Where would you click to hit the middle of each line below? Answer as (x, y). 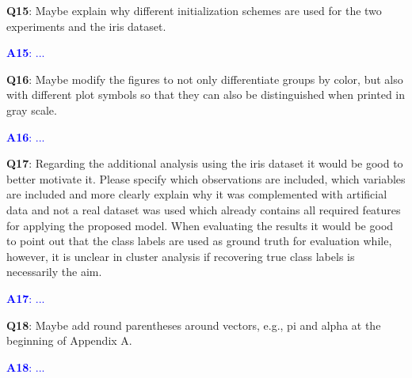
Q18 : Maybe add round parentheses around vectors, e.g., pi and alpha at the (194, 325)
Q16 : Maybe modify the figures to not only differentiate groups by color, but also (205, 79)
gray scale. (32, 110)
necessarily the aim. (54, 272)
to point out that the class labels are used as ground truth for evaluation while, (199, 241)
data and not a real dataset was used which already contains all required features (204, 209)
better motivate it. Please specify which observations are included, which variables (206, 178)
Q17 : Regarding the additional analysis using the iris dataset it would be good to (205, 163)
